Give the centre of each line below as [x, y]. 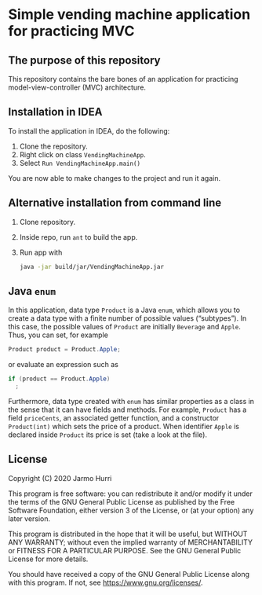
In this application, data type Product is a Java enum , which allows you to [124, 310]
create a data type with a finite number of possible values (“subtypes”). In [127, 318]
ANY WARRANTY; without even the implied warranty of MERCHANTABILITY [131, 542]
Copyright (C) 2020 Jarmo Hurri [60, 478]
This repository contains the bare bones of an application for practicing [123, 79]
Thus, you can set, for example [58, 335]
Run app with [41, 252]
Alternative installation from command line [115, 203]
